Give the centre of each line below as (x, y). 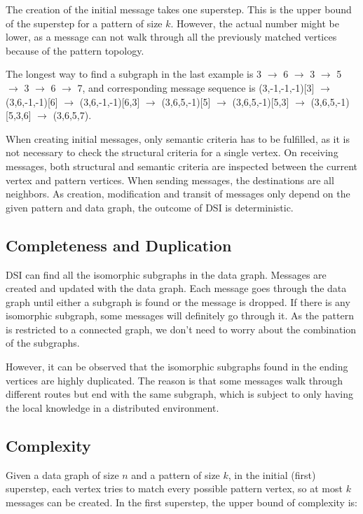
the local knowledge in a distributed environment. (112, 407)
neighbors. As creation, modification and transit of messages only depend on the (178, 194)
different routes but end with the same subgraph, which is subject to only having (179, 394)
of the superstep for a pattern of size (84, 23)
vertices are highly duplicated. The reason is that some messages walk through (174, 380)
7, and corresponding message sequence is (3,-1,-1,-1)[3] (196, 87)
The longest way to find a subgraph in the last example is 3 (134, 74)
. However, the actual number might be (255, 23)
